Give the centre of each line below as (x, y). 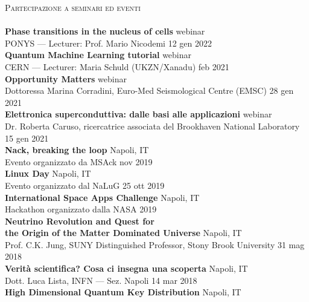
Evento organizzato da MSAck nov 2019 (79, 161)
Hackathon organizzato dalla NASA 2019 (81, 209)
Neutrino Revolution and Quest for (80, 221)
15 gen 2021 (27, 138)
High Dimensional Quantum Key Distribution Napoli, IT (123, 292)
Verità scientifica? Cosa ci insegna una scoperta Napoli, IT (126, 268)
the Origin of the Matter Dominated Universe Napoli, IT (123, 233)
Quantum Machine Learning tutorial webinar (98, 55)
